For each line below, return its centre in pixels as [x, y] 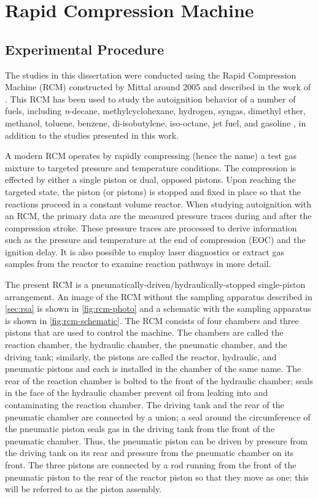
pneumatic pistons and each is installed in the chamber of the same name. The [153, 369]
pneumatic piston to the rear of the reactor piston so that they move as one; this [157, 477]
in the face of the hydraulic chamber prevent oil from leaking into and [137, 393]
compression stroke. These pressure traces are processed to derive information [151, 227]
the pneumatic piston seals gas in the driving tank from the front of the [140, 429]
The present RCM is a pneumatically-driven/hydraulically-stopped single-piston [155, 284]
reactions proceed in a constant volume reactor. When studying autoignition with [158, 203]
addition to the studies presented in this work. [92, 135]
